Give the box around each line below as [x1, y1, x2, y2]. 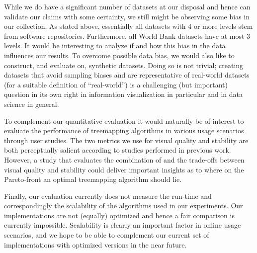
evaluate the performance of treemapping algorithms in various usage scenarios [4, 125, 244, 136]
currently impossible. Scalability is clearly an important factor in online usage [4, 220, 241, 230]
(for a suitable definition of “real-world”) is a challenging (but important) [4, 79, 228, 89]
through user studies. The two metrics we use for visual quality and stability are [4, 135, 249, 145]
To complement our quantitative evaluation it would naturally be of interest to [4, 115, 244, 126]
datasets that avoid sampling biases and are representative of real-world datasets [4, 70, 250, 80]
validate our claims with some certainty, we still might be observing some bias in [4, 11, 250, 21]
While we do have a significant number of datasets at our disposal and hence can [4, 1, 251, 11]
